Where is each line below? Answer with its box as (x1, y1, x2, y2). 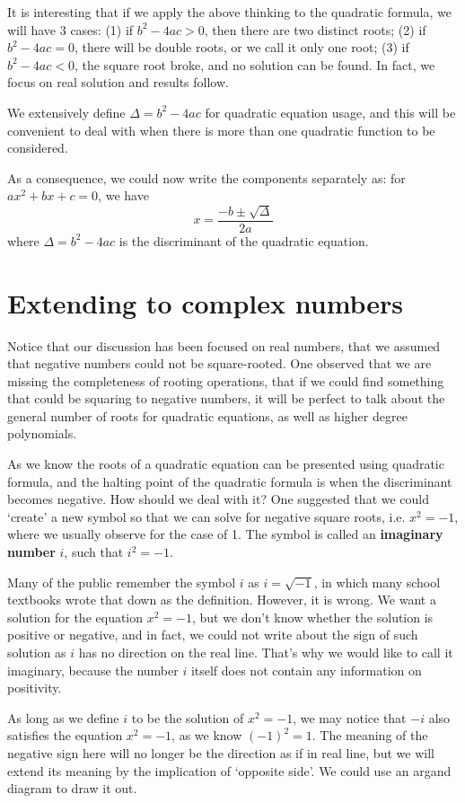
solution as (7, 643, 66, 661)
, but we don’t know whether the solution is (191, 607, 434, 626)
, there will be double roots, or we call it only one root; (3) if (74, 38, 409, 57)
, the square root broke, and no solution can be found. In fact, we (74, 55, 435, 74)
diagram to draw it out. (7, 779, 137, 798)
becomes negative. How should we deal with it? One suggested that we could (7, 490, 430, 508)
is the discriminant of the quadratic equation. (118, 231, 369, 250)
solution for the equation (7, 607, 144, 626)
